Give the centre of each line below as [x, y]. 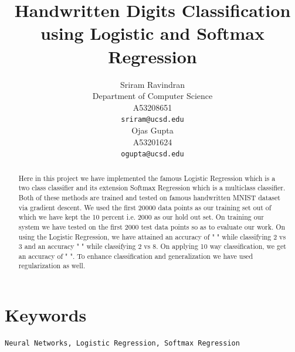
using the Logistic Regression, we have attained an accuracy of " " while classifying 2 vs [152, 236]
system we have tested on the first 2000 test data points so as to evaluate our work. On [152, 226]
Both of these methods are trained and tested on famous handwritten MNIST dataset [149, 197]
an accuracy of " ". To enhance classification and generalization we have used [136, 256]
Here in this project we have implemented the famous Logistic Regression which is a [147, 178]
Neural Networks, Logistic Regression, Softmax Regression [122, 344]
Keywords [46, 315]
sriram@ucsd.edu [152, 120]
